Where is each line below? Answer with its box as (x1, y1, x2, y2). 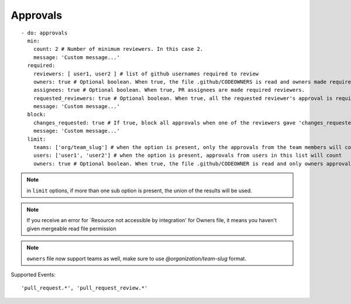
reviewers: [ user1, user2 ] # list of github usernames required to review (33, 70, 259, 77)
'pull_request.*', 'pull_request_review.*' (21, 285, 148, 292)
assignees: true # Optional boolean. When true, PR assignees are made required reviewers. (33, 87, 305, 94)
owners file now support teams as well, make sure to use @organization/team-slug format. (26, 255, 247, 262)
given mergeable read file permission (26, 225, 116, 232)
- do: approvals (21, 29, 68, 36)
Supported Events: (11, 271, 56, 278)
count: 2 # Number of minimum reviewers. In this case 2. (33, 46, 204, 53)
